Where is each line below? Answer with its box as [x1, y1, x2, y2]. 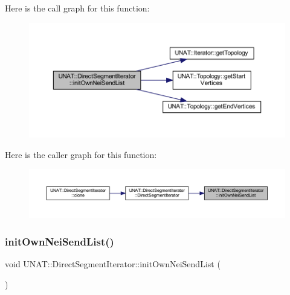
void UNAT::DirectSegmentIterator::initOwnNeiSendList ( [5, 258, 221, 270]
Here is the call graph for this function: [5, 2, 150, 14]
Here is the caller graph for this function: [5, 148, 157, 160]
